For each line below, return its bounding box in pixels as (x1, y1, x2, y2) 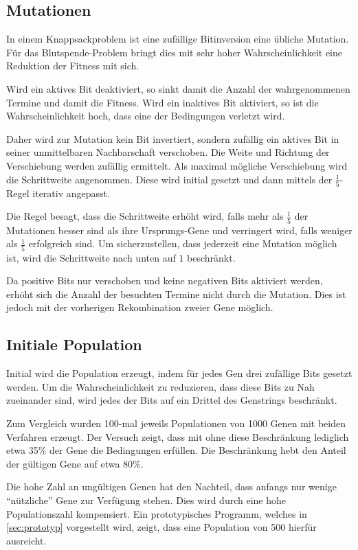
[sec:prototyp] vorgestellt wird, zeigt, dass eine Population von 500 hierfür (6, 520, 317, 534)
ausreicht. (6, 533, 47, 547)
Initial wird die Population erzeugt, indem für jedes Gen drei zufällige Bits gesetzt (6, 366, 353, 380)
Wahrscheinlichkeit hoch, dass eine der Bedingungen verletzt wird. (6, 108, 285, 123)
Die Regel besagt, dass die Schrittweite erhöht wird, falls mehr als (6, 209, 284, 223)
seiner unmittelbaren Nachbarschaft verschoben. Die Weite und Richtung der (6, 145, 330, 159)
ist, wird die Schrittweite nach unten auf (6, 250, 176, 264)
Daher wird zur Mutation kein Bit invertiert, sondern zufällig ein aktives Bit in (6, 131, 339, 146)
